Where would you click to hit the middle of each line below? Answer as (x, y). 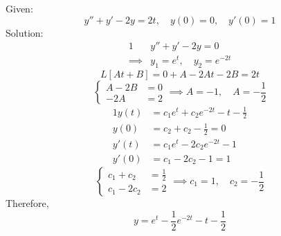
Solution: (25, 32)
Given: (19, 8)
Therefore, (27, 203)
